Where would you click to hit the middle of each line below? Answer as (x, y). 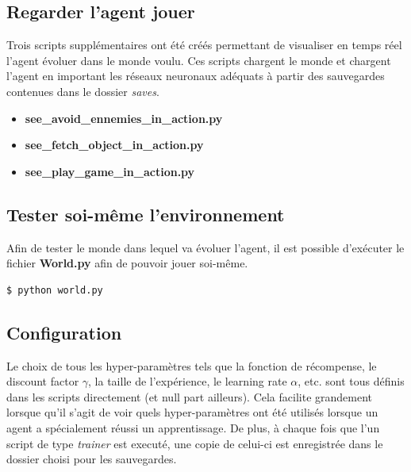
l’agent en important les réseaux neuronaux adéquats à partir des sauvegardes (196, 76)
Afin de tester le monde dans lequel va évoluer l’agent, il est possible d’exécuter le (205, 247)
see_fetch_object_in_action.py (114, 145)
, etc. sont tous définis (351, 381)
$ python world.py (55, 290)
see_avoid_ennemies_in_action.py (124, 118)
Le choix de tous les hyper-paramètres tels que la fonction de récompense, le (192, 365)
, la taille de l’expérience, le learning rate (188, 381)
